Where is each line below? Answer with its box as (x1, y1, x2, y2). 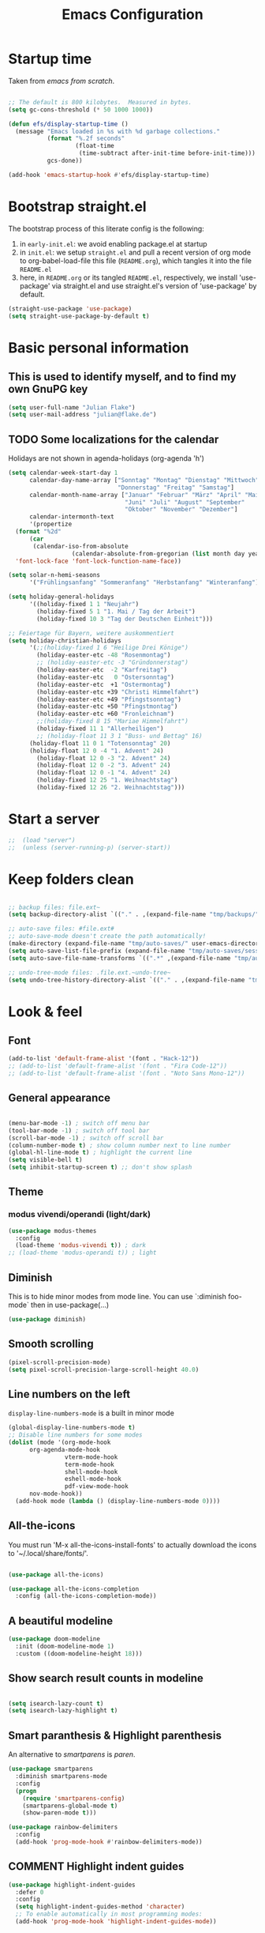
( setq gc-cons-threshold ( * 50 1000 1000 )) (8, 105, 154, 114)
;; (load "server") (8, 836, 77, 844)
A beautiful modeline (8, 1614, 114, 1627)
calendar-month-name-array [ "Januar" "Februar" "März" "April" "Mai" (28, 491, 263, 499)
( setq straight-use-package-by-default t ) (8, 312, 150, 320)
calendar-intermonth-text (28, 513, 114, 521)
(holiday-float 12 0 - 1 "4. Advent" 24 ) (36, 769, 171, 777)
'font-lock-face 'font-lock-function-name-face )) (15, 557, 181, 565)
